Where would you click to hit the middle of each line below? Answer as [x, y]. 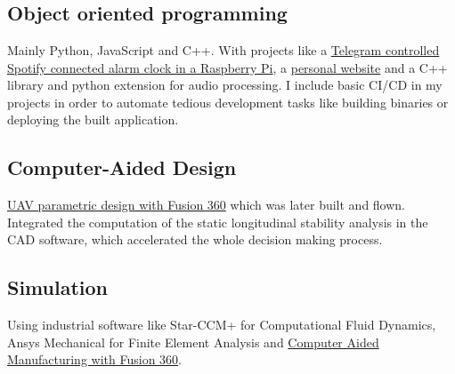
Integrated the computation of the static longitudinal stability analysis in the [218, 222]
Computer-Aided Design [122, 167]
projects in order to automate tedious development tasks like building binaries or [228, 102]
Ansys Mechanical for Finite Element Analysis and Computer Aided [193, 342]
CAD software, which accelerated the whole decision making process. [195, 239]
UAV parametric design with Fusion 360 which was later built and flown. [207, 205]
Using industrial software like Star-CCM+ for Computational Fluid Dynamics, [222, 325]
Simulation [58, 287]
